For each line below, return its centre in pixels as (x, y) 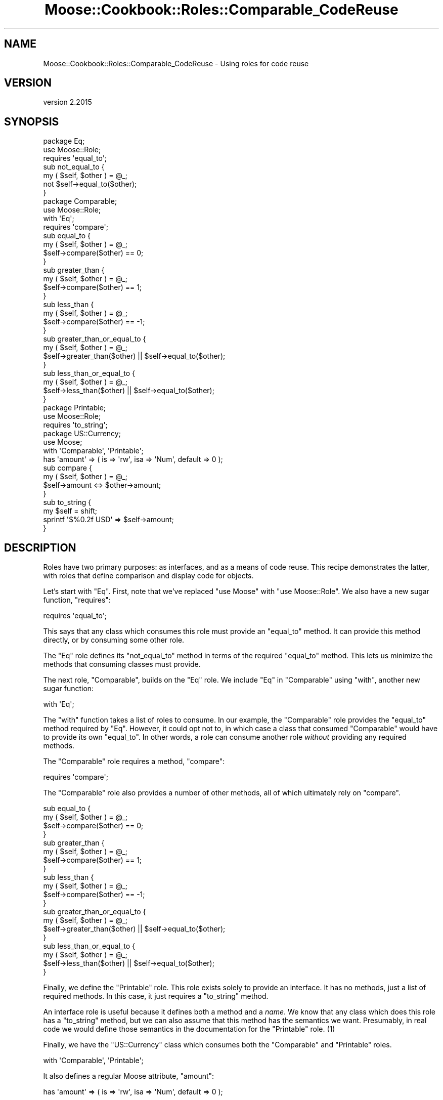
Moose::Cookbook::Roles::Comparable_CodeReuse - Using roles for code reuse (176, 63)
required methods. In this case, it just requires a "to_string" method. (156, 996)
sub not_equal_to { (74, 167)
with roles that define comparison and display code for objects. (148, 576)
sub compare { (68, 468)
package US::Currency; (82, 434)
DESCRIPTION (40, 547)
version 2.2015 (68, 102)
